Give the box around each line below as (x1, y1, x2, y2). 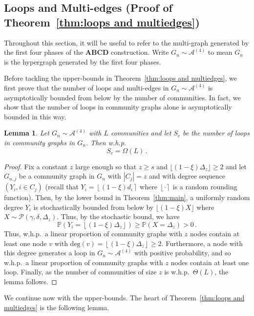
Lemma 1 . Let (4, 128, 49, 138)
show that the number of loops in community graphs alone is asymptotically (4, 102, 232, 112)
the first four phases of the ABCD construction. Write (4, 47, 169, 57)
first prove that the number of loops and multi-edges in (4, 82, 169, 92)
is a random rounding (172, 181, 237, 192)
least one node (4, 238, 47, 248)
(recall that (45, 181, 79, 192)
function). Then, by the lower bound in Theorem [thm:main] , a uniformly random (4, 192, 250, 203)
